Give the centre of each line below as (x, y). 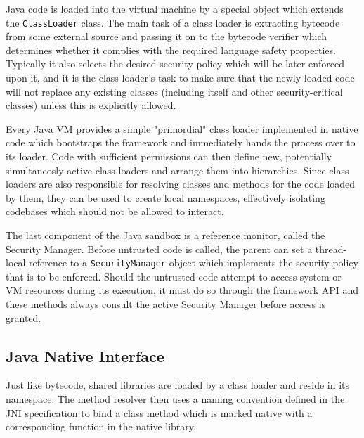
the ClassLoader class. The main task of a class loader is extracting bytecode (173, 22)
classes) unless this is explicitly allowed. (91, 105)
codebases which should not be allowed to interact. (115, 211)
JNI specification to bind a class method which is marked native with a (159, 412)
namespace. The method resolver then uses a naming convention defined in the (175, 398)
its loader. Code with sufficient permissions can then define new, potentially (169, 156)
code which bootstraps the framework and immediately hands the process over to (181, 142)
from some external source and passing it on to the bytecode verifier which (167, 36)
